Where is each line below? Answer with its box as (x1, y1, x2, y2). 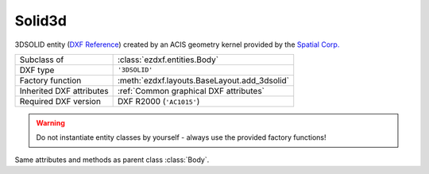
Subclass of (19, 54, 64, 65)
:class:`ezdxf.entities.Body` (117, 54, 218, 65)
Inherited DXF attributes (19, 85, 109, 96)
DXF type (19, 64, 55, 75)
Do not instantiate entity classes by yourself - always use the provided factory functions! (36, 133, 327, 142)
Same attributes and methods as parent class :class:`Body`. (14, 155, 210, 164)
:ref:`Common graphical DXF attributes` (117, 85, 265, 96)
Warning (36, 118, 65, 127)
